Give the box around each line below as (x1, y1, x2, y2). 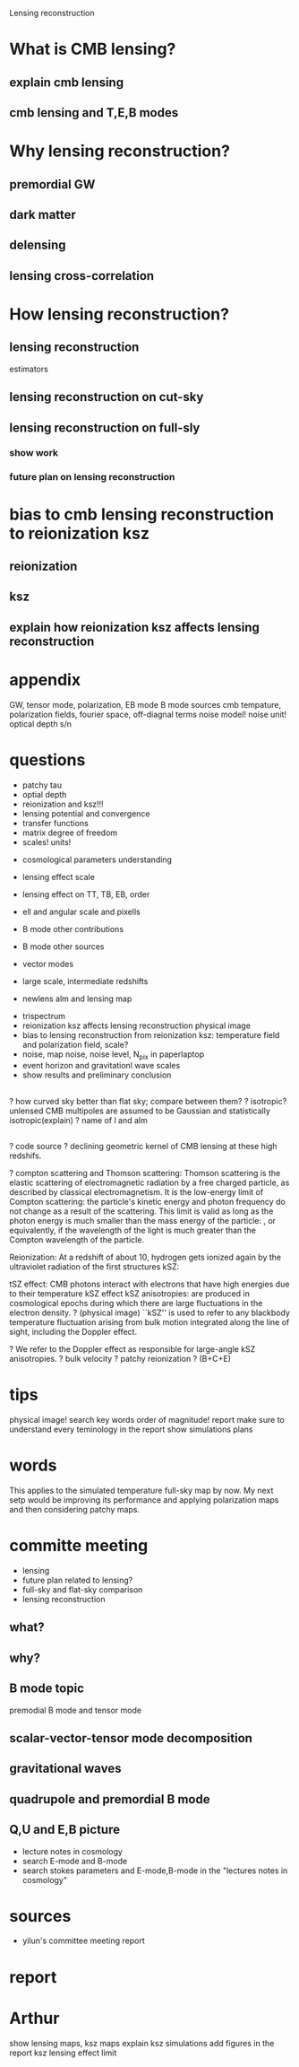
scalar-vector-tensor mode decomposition (9, 1731, 253, 1746)
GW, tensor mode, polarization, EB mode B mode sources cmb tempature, (9, 699, 282, 710)
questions (9, 749, 86, 770)
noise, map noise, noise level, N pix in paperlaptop (21, 1049, 204, 1061)
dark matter (9, 206, 76, 222)
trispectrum (21, 1010, 65, 1021)
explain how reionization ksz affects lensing (9, 619, 260, 635)
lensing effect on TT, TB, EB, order (21, 888, 150, 900)
